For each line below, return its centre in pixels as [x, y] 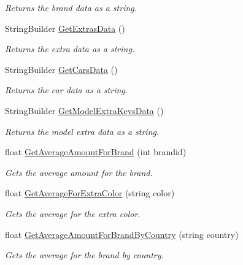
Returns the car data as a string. [67, 90]
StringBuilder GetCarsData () [61, 69]
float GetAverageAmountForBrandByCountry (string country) [122, 234]
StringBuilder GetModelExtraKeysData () [84, 110]
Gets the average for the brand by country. [84, 255]
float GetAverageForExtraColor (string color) [90, 193]
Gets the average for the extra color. [73, 213]
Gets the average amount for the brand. [79, 172]
